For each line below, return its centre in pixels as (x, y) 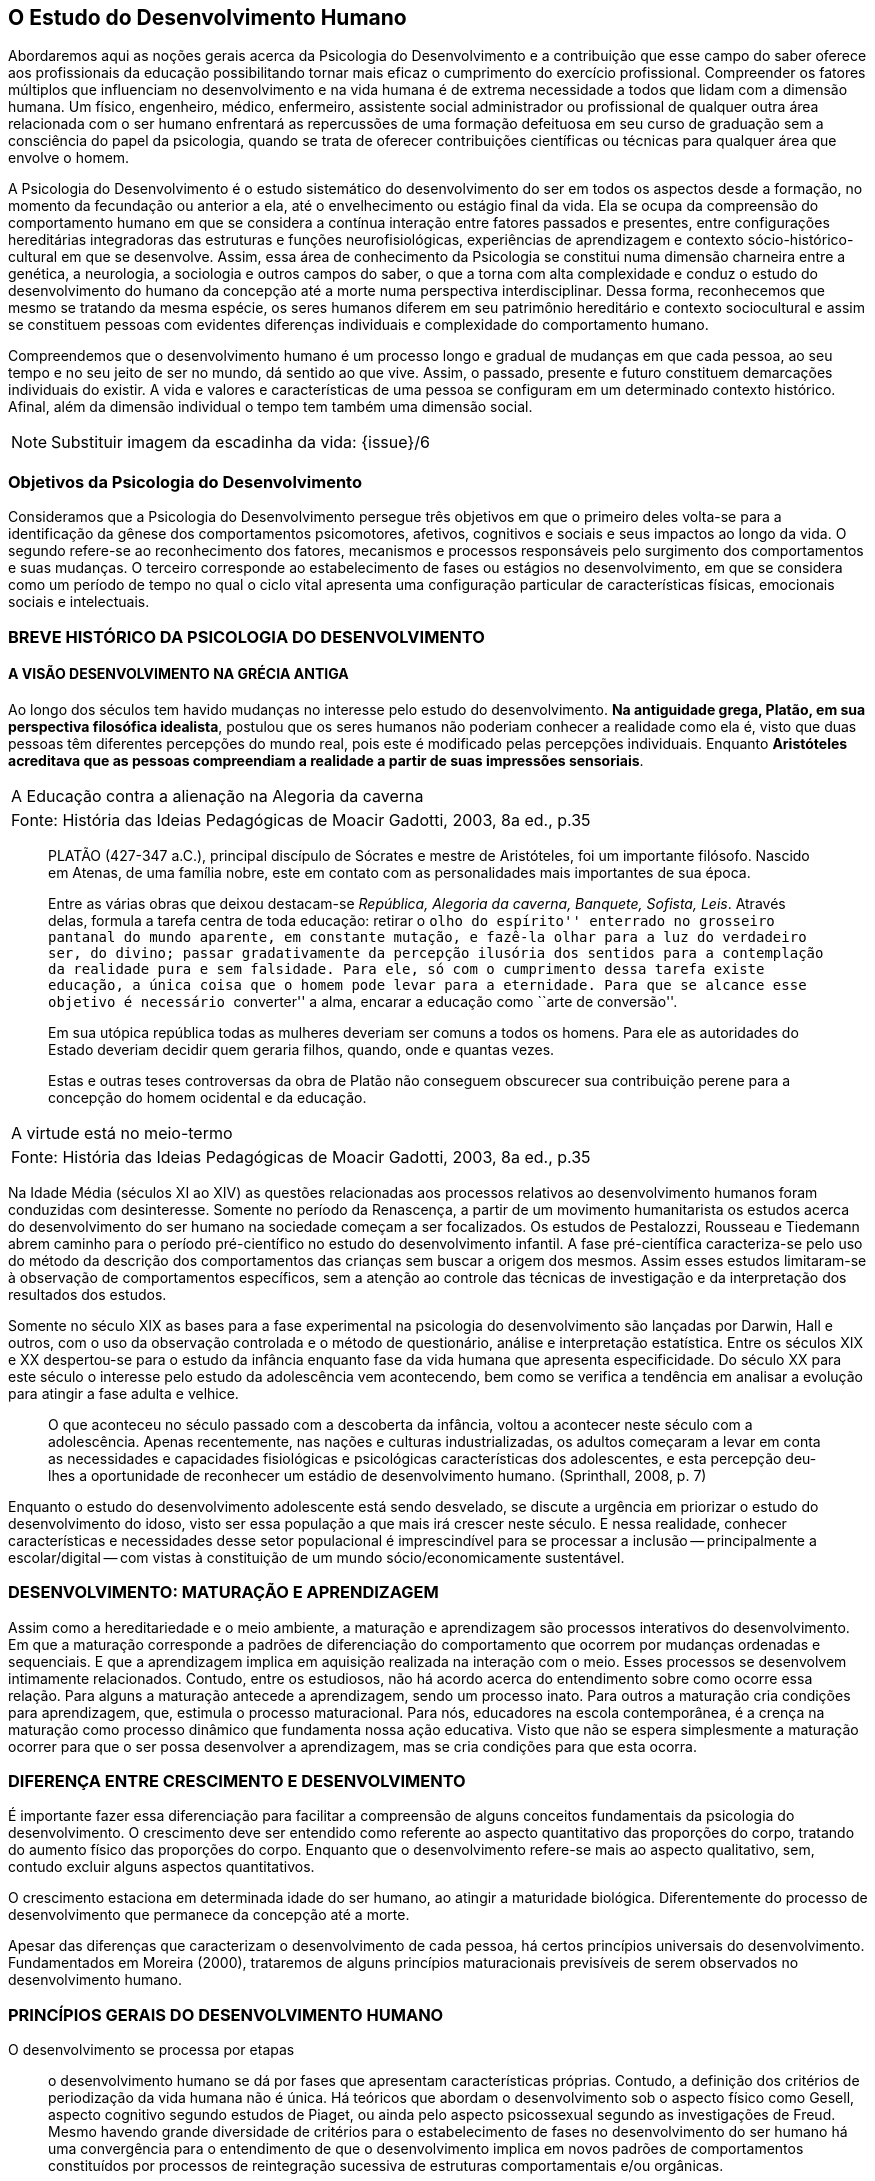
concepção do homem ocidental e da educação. (207, 1097)
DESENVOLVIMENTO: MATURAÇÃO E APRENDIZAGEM (223, 1592)
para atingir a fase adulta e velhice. (123, 1393)
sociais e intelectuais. (79, 602)
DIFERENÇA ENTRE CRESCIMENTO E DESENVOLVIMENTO (237, 1780)
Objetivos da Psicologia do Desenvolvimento (185, 481)
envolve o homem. (69, 158)
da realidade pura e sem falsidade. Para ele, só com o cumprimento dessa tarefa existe (406, 968)
